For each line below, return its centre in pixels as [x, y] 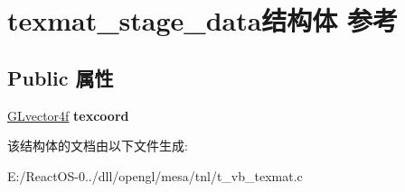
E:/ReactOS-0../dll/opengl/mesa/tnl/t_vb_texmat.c [155, 175]
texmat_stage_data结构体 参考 [203, 20]
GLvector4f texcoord [68, 115]
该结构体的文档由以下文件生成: [98, 146]
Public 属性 [61, 77]
